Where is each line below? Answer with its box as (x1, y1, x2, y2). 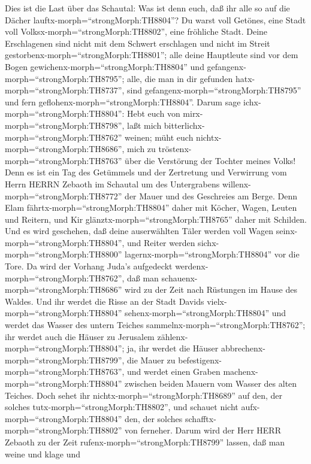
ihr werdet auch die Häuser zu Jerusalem (5, 330, 155, 342)
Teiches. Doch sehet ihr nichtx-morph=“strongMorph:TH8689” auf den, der (5, 389, 283, 401)
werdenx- (175, 260, 209, 272)
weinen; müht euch (125, 131, 194, 143)
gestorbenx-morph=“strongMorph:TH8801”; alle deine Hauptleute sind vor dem (5, 48, 298, 61)
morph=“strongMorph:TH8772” (5, 189, 122, 202)
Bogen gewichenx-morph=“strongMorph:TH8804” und (5, 60, 204, 72)
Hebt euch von (127, 107, 180, 120)
